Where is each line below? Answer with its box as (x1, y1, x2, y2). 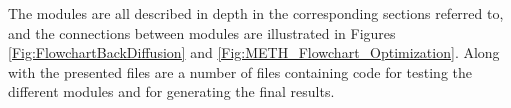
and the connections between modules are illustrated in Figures (8, 22, 396, 43)
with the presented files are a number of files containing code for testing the (8, 61, 473, 82)
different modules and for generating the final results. (8, 81, 335, 102)
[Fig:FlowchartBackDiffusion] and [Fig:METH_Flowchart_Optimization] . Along (8, 42, 500, 63)
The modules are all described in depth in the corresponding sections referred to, (8, 3, 504, 23)
